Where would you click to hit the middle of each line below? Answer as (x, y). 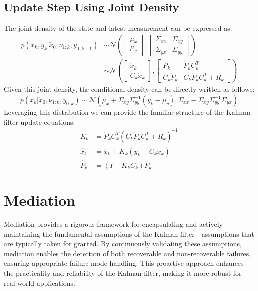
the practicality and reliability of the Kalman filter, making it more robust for (123, 273)
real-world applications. (40, 282)
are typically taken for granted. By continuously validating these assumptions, (123, 243)
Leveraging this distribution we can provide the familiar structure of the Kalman (127, 112)
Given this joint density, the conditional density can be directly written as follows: (129, 89)
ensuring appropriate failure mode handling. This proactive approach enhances (124, 263)
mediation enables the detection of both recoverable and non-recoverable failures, (128, 253)
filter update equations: (40, 122)
